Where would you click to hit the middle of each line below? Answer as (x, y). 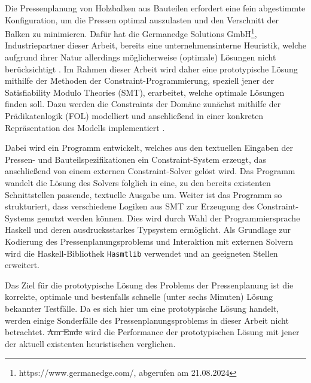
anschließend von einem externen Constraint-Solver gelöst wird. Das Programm (150, 171)
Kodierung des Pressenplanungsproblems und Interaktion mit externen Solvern (149, 241)
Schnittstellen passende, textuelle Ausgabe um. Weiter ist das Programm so (144, 194)
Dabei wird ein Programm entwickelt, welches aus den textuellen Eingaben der (149, 148)
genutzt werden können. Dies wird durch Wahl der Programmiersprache (169, 218)
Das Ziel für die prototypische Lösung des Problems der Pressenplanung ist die (149, 285)
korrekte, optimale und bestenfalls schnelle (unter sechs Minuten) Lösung (139, 297)
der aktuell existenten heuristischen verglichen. (90, 343)
